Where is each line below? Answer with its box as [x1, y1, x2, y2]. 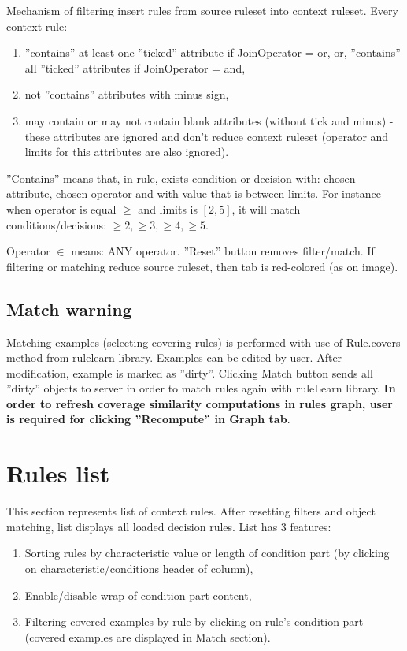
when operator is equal [6, 200, 117, 217]
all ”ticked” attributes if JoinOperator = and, [24, 59, 246, 76]
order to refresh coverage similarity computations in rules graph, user [6, 395, 393, 411]
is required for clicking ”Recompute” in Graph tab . [6, 411, 290, 427]
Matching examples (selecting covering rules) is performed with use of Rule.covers [6, 333, 401, 350]
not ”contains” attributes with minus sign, [24, 86, 229, 102]
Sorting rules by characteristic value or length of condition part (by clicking [24, 545, 390, 561]
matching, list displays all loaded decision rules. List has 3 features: [6, 518, 331, 534]
